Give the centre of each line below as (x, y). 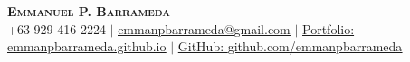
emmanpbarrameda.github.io (87, 46)
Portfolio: (329, 28)
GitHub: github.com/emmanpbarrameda (290, 46)
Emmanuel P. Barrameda (89, 11)
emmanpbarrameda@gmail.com (204, 28)
